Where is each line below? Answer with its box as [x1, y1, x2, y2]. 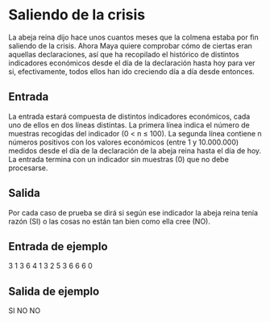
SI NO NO [8, 306, 41, 316]
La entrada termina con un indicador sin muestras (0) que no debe [8, 154, 230, 164]
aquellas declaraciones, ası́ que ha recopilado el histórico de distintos [8, 49, 239, 59]
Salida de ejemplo [8, 284, 100, 298]
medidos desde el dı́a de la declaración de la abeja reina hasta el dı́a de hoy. [8, 145, 262, 155]
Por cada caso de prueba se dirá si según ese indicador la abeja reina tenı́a [8, 207, 259, 217]
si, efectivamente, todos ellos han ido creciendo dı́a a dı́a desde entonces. [8, 66, 255, 76]
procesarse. [8, 163, 48, 173]
